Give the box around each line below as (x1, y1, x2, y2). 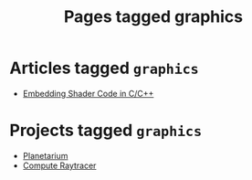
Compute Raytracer (22, 160, 97, 171)
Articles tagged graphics (9, 58, 199, 79)
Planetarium (22, 150, 68, 161)
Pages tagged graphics (63, 6, 244, 27)
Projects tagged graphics (9, 121, 203, 141)
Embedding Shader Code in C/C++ (22, 88, 154, 99)
